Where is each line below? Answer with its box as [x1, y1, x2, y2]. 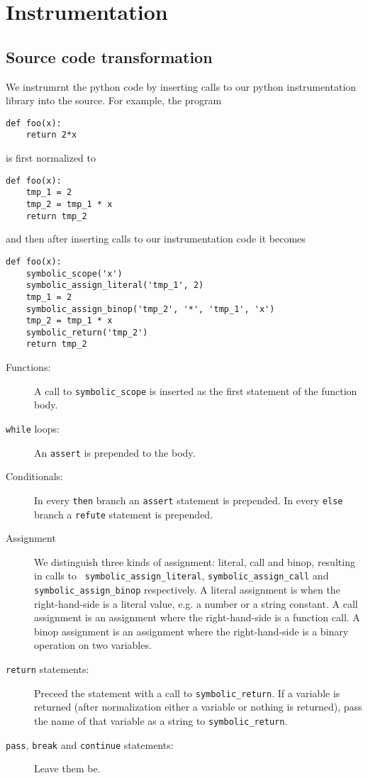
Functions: [6, 360, 51, 374]
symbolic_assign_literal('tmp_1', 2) [26, 280, 204, 291]
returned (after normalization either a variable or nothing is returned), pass [34, 699, 362, 714]
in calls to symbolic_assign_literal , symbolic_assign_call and [34, 568, 329, 583]
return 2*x [26, 130, 77, 140]
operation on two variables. [34, 638, 152, 652]
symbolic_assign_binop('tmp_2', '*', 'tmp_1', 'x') [26, 304, 275, 314]
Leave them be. [34, 761, 101, 776]
